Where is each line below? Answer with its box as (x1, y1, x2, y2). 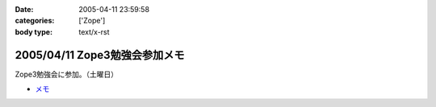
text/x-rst (78, 27, 110, 36)
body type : (15, 27, 52, 36)
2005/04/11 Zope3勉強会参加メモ (15, 48, 185, 62)
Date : (15, 5, 34, 14)
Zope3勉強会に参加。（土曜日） (15, 69, 119, 79)
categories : (15, 16, 55, 26)
